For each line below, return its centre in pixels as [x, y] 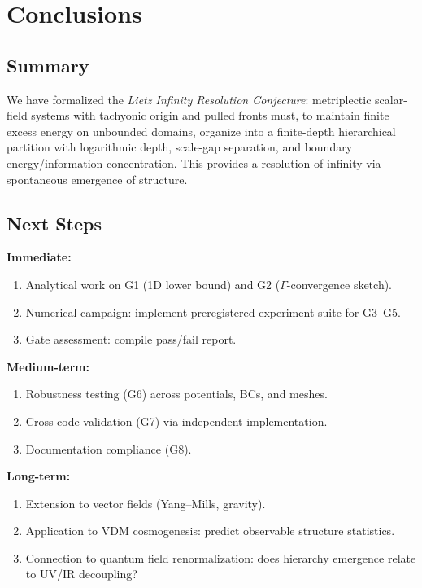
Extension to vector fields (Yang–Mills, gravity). [146, 503]
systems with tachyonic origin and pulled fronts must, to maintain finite [210, 115]
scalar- [391, 99]
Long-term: [39, 476]
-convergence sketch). [339, 284]
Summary [48, 65]
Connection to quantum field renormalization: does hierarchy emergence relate [221, 557]
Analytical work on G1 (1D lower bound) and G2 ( [153, 284]
